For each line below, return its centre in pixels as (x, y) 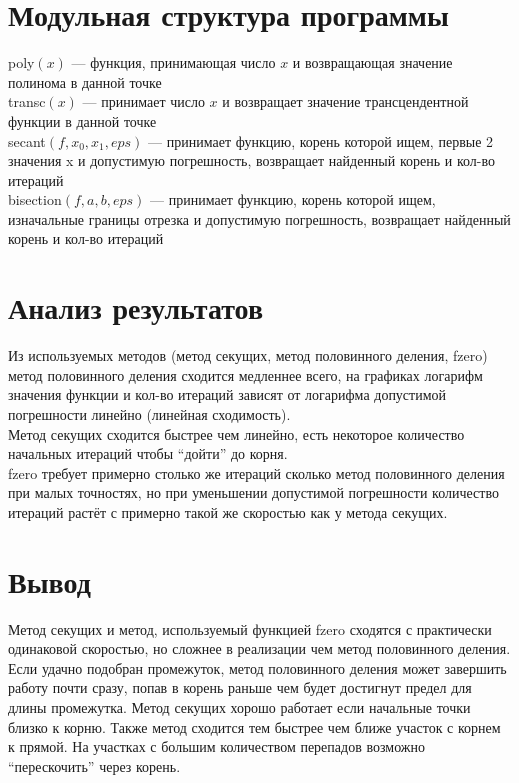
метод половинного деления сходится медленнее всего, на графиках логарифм (245, 374)
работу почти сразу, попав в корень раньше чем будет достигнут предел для (240, 687)
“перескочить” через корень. (94, 765)
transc (27, 101)
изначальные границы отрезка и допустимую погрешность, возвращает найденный (259, 218)
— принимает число (143, 101)
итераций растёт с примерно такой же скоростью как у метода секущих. (228, 511)
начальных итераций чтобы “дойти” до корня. (148, 453)
